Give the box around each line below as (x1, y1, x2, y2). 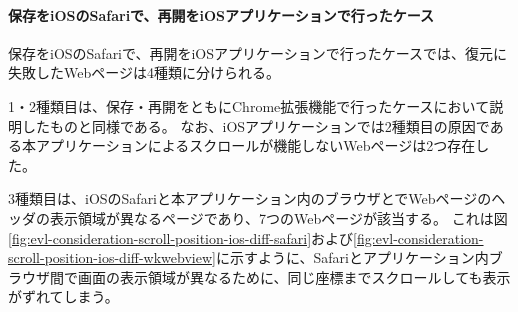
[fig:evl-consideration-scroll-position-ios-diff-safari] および (8, 227, 354, 248)
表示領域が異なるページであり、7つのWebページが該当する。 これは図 (49, 207, 508, 228)
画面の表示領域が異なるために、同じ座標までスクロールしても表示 (77, 266, 511, 287)
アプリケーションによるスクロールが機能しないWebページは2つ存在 (35, 135, 476, 156)
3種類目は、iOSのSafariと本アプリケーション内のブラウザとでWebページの (8, 188, 492, 209)
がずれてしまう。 (8, 286, 119, 307)
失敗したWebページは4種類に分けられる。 (8, 62, 280, 83)
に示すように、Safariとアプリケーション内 (215, 247, 489, 268)
